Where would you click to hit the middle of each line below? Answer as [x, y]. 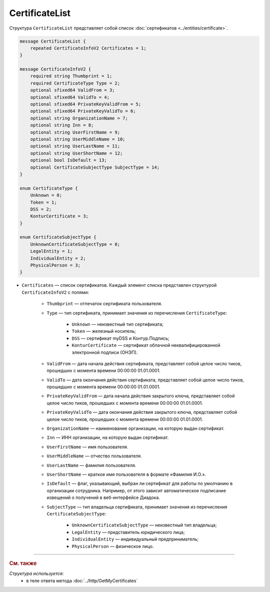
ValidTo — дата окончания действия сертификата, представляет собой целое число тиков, [145, 380]
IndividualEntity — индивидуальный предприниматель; [135, 539]
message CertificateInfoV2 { [55, 69]
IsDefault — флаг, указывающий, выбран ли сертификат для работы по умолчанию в [140, 483]
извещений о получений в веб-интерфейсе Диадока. [103, 497]
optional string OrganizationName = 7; [79, 118]
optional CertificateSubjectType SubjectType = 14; [95, 167]
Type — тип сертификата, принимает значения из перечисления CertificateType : [137, 313]
